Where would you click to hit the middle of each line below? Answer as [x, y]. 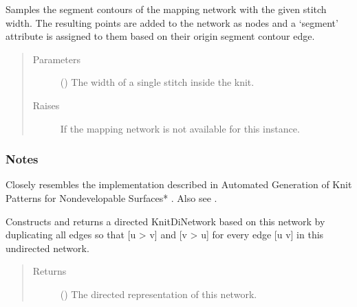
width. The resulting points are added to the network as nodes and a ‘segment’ [172, 22]
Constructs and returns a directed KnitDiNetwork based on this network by [165, 221]
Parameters [56, 59]
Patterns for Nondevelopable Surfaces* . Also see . [111, 197]
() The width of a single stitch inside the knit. [157, 82]
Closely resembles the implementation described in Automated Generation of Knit [179, 184]
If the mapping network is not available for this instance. [180, 128]
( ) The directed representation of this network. [159, 294]
